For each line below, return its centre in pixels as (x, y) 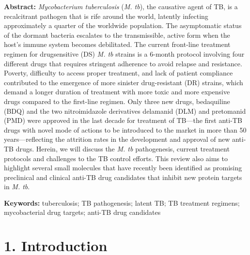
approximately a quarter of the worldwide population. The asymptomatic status (123, 25)
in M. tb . (17, 187)
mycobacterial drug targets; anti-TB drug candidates (82, 212)
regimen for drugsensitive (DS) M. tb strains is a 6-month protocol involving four (124, 53)
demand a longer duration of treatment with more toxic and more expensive (117, 92)
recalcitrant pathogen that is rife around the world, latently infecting (106, 16)
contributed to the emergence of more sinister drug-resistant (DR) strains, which (124, 82)
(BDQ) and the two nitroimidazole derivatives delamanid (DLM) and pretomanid (125, 111)
